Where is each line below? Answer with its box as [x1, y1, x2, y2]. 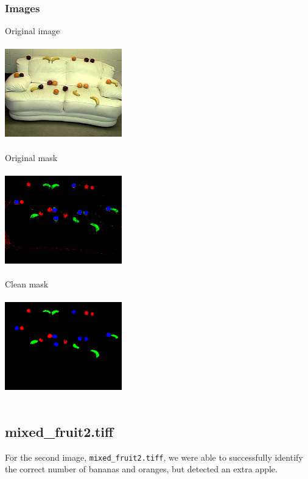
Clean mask [5, 277, 49, 290]
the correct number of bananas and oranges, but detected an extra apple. [5, 463, 278, 475]
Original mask [5, 151, 58, 164]
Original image [5, 24, 60, 37]
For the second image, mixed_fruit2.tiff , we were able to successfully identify [5, 450, 303, 463]
